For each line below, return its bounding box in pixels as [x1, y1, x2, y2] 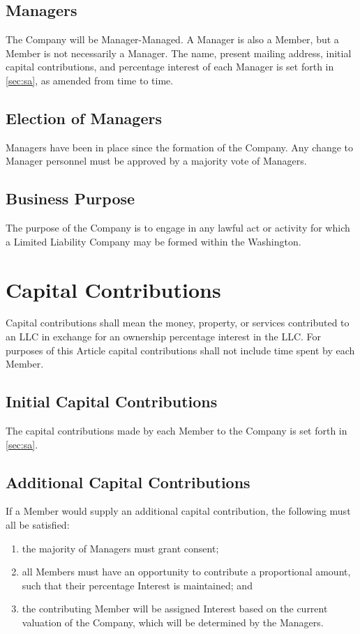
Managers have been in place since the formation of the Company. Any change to [6, 139, 353, 154]
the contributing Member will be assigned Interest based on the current [22, 601, 328, 616]
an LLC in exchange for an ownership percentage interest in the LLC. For [6, 329, 322, 344]
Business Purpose [6, 188, 135, 209]
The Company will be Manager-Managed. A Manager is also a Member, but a [6, 32, 339, 47]
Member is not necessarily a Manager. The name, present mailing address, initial [6, 45, 352, 60]
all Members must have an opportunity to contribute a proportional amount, [22, 564, 351, 579]
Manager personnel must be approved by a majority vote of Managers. [6, 153, 307, 168]
